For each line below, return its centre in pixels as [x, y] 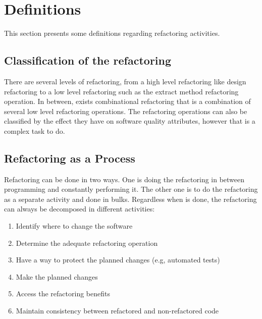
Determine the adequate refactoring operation [87, 243]
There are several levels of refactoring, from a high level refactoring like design [125, 81]
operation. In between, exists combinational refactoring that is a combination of [127, 101]
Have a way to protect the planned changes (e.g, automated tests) [118, 260]
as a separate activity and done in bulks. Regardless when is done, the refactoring [130, 199]
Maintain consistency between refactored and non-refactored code [117, 311]
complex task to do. [35, 130]
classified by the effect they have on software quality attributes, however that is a [130, 121]
